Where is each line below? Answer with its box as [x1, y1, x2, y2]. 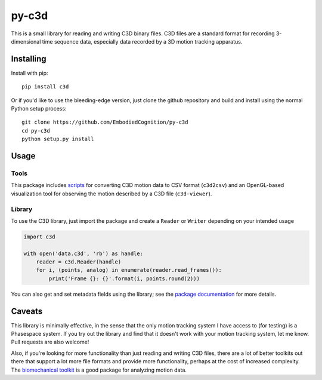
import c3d [23, 233, 55, 240]
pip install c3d [21, 84, 69, 90]
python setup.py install [21, 136, 94, 143]
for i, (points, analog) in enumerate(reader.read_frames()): [36, 266, 222, 274]
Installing [11, 54, 47, 64]
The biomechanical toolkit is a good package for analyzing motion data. [11, 366, 187, 373]
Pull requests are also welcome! [11, 338, 89, 346]
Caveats [11, 306, 43, 316]
